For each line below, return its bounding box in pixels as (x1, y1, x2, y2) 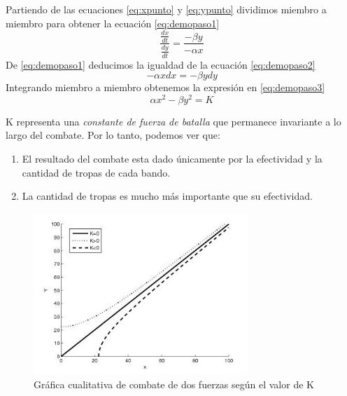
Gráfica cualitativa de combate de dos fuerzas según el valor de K (34, 376, 314, 391)
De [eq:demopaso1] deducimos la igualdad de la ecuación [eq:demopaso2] (6, 57, 316, 71)
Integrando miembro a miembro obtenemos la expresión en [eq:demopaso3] (6, 80, 325, 95)
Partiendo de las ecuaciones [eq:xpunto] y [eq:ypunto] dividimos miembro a (6, 2, 327, 16)
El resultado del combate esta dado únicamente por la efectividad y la (22, 151, 323, 165)
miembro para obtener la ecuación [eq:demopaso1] (6, 15, 220, 30)
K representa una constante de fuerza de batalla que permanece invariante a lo (6, 114, 341, 128)
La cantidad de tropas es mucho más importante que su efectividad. (22, 189, 313, 203)
